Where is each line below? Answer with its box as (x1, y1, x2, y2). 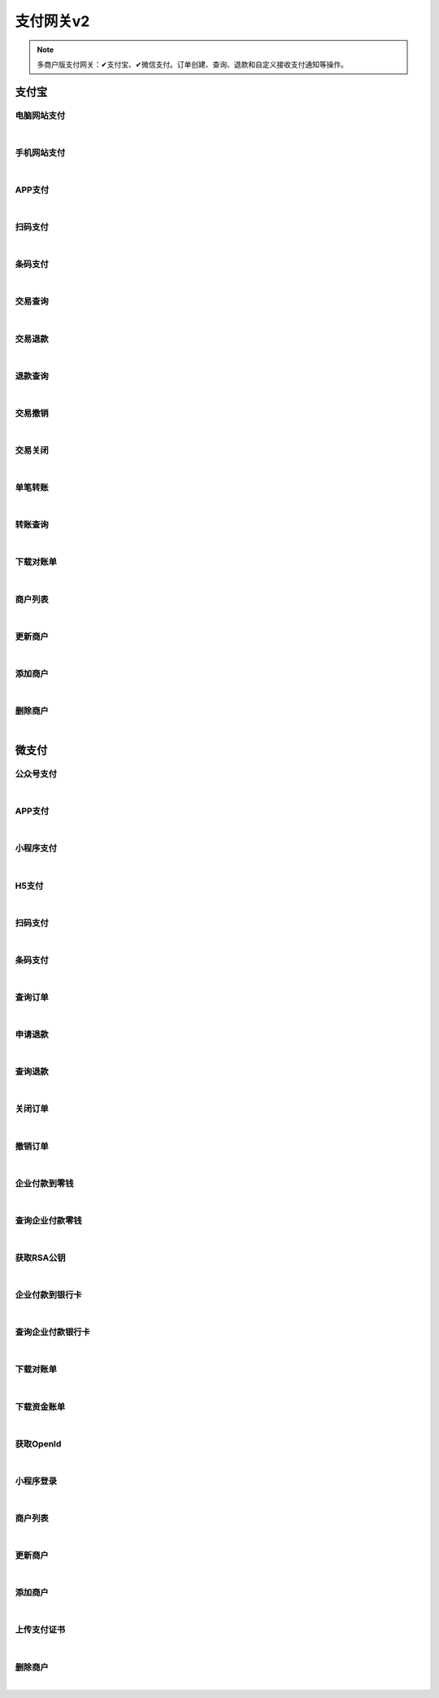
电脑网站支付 (15, 110, 66, 121)
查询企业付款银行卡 (15, 1327, 91, 1338)
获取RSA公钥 (15, 1252, 66, 1263)
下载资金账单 (15, 1401, 66, 1412)
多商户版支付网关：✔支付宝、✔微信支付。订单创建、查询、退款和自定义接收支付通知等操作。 (37, 59, 349, 69)
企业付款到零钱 (15, 1177, 74, 1188)
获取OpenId (15, 1438, 62, 1449)
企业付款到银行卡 (15, 1289, 82, 1301)
